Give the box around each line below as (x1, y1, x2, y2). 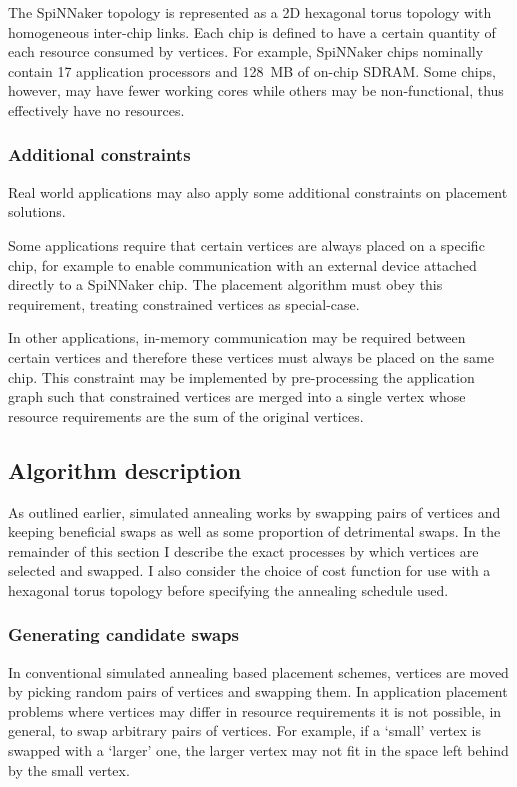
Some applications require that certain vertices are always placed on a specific (8, 234, 485, 255)
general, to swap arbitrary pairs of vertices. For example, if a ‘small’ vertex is (8, 720, 481, 741)
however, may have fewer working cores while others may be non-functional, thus (8, 80, 504, 101)
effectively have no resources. (8, 99, 185, 120)
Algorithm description (8, 454, 242, 485)
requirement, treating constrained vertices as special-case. (8, 293, 360, 314)
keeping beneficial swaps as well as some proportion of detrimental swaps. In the (8, 521, 501, 542)
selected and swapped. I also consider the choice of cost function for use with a (8, 560, 491, 581)
